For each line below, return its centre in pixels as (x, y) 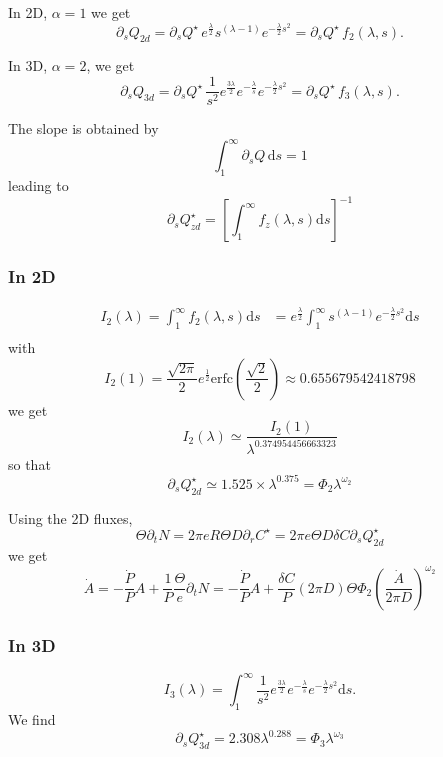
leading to (38, 185)
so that (29, 463)
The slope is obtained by (83, 128)
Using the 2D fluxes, (70, 517)
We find (32, 719)
